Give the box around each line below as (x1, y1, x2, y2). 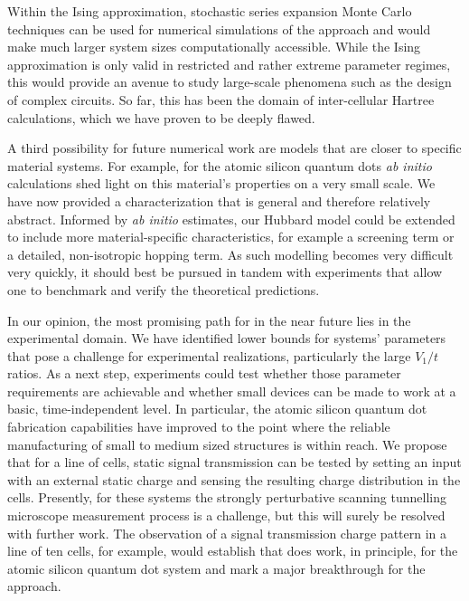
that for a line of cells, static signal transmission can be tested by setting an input (7, 453, 462, 472)
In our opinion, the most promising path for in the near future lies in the (7, 310, 411, 329)
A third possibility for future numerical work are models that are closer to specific (7, 138, 462, 157)
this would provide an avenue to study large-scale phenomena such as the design (7, 72, 452, 91)
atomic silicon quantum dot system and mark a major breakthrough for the (7, 558, 426, 577)
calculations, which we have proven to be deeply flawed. (7, 108, 315, 127)
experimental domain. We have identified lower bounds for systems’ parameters (7, 329, 446, 348)
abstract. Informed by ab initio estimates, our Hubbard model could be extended (7, 209, 455, 228)
